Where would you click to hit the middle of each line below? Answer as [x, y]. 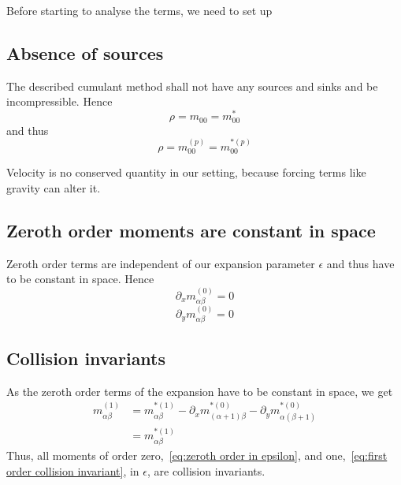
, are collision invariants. [206, 470]
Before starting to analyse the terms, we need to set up [139, 10]
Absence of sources [85, 52]
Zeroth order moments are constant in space [191, 230]
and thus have [360, 263]
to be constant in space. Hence [80, 279]
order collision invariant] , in [73, 470]
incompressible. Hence [59, 101]
